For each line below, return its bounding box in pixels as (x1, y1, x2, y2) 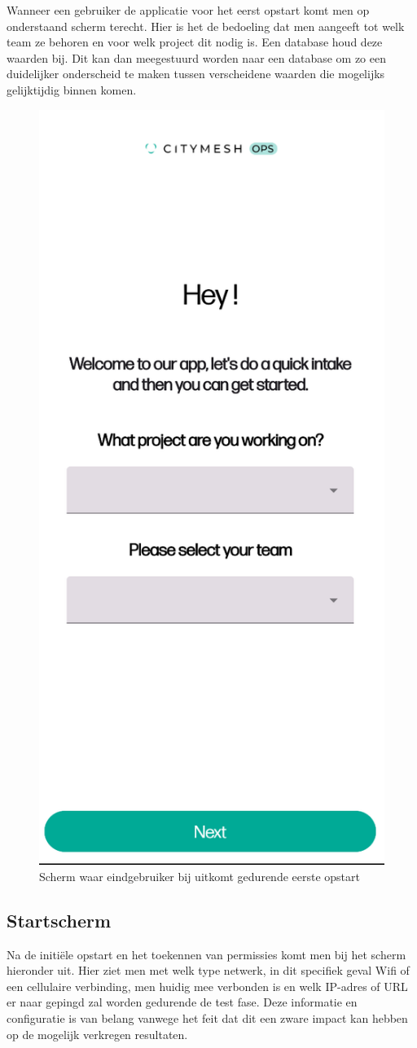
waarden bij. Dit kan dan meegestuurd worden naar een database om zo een (7, 49, 386, 66)
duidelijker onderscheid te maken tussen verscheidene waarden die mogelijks (7, 65, 385, 82)
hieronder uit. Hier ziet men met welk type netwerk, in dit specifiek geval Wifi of (7, 962, 410, 979)
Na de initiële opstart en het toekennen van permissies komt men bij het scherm (7, 945, 406, 962)
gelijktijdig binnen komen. (7, 81, 137, 98)
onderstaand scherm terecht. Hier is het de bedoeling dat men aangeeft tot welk (7, 17, 405, 34)
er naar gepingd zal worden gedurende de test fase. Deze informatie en (7, 993, 358, 1011)
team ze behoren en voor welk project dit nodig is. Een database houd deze (7, 33, 383, 50)
